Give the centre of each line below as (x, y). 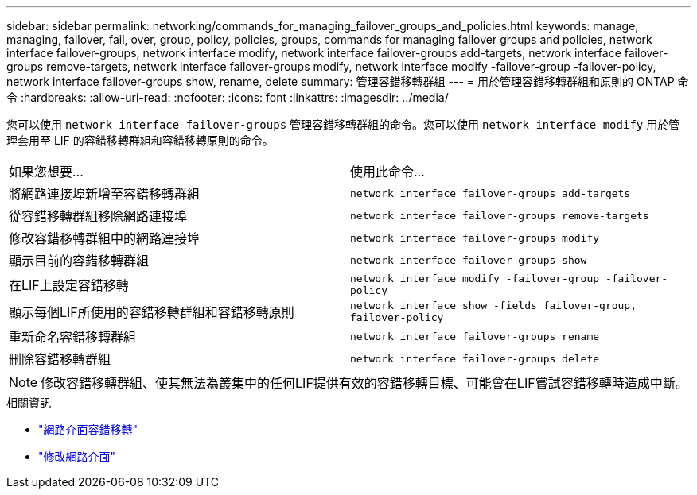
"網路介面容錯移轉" (88, 429)
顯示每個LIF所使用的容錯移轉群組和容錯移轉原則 (152, 312)
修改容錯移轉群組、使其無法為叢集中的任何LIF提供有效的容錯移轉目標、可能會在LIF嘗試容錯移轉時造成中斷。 (364, 383)
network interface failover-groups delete (475, 358)
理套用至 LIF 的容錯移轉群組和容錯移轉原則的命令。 (140, 140)
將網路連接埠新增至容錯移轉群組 (105, 194)
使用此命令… (387, 172)
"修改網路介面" (77, 456)
